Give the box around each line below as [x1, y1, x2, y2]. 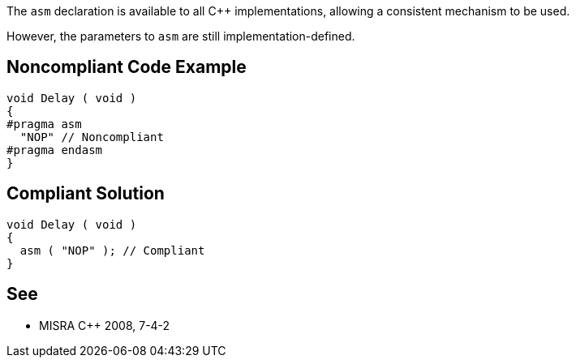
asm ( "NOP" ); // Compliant [19, 243, 205, 257]
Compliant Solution [6, 183, 165, 204]
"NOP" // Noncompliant [19, 130, 164, 143]
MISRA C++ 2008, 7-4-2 [39, 318, 170, 332]
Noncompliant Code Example [6, 57, 247, 78]
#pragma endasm [6, 143, 103, 156]
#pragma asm [6, 117, 82, 131]
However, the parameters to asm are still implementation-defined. [6, 29, 355, 43]
